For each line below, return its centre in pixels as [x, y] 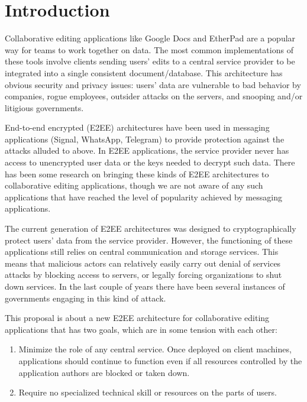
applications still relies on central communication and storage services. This [142, 252]
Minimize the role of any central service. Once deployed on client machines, [155, 349]
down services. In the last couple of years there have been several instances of [145, 286]
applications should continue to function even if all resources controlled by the [160, 360]
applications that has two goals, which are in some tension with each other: [141, 329]
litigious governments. [44, 107]
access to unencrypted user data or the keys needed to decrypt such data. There [150, 162]
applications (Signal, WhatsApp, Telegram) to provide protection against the [145, 139]
